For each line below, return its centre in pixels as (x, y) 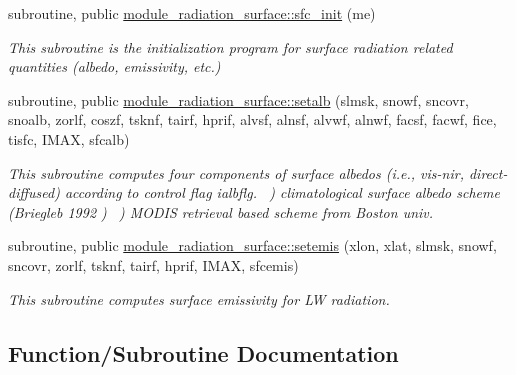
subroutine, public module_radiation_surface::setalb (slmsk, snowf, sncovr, (238, 99)
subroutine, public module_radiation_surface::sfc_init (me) (192, 13)
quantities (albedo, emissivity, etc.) (114, 66)
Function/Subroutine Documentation (203, 352)
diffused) (34, 192)
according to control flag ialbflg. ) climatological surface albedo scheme (282, 192)
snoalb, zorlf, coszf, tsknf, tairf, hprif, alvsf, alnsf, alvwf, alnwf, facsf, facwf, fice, (252, 119)
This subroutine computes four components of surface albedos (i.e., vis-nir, (236, 172)
